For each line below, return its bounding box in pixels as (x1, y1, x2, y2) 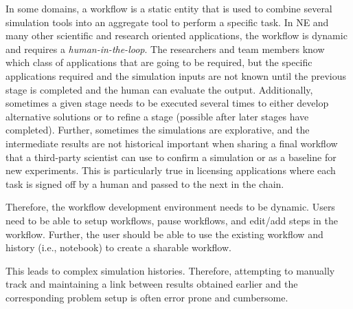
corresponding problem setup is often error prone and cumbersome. (5, 290, 288, 304)
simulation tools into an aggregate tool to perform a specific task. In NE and (5, 14, 329, 29)
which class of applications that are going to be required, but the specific (5, 55, 312, 70)
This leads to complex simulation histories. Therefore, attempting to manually (5, 263, 335, 277)
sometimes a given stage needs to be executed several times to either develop (5, 96, 329, 110)
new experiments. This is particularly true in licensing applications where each (5, 163, 336, 178)
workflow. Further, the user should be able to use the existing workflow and (5, 226, 323, 241)
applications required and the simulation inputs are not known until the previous (5, 68, 346, 83)
